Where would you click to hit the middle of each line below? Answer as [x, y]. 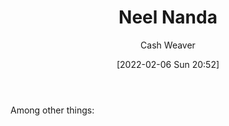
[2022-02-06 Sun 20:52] [168, 64]
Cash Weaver [168, 45]
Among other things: [52, 110]
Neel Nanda [168, 17]
